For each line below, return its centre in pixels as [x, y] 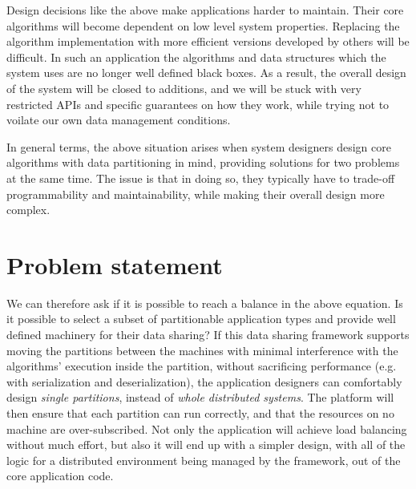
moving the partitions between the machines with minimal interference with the [202, 350]
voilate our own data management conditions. [119, 120]
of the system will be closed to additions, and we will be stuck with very [184, 88]
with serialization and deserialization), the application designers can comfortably [204, 381]
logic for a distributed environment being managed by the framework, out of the [204, 460]
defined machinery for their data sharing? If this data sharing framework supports [208, 335]
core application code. [60, 476]
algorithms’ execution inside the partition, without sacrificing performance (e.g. [202, 366]
